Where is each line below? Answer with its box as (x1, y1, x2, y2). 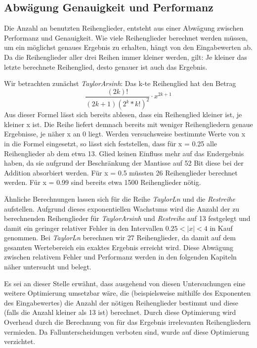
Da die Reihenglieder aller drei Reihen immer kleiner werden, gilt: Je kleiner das (4, 51, 247, 62)
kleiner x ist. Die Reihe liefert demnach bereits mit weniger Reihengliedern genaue (4, 119, 253, 129)
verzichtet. (4, 336, 36, 347)
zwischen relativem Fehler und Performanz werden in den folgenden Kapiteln (4, 252, 237, 262)
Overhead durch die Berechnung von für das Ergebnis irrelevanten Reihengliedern (4, 317, 251, 327)
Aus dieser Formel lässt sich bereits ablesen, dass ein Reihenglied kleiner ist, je (4, 109, 242, 120)
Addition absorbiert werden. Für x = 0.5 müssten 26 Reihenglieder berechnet (4, 167, 238, 177)
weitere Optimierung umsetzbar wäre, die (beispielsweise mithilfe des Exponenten (4, 288, 251, 298)
